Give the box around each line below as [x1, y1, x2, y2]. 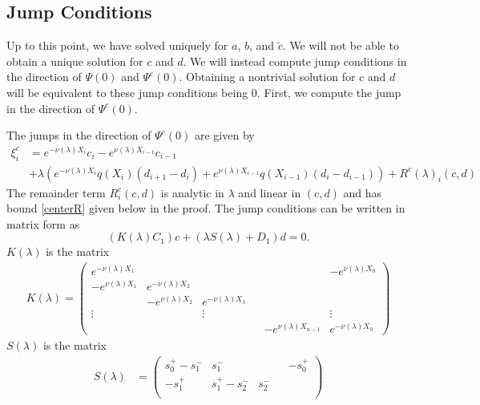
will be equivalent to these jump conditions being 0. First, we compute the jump [6, 83, 401, 100]
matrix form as [6, 215, 80, 232]
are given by [194, 127, 255, 144]
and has [343, 184, 382, 200]
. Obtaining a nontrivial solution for [179, 68, 356, 85]
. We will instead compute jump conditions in [183, 52, 407, 69]
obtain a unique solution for [6, 52, 143, 69]
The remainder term [6, 184, 106, 200]
